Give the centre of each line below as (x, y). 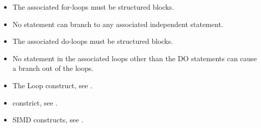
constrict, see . (35, 102)
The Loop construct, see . (53, 85)
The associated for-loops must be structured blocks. (93, 7)
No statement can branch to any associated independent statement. (118, 24)
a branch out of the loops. (53, 68)
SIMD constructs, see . (48, 120)
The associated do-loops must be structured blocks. (93, 41)
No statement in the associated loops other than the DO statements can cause (135, 58)
